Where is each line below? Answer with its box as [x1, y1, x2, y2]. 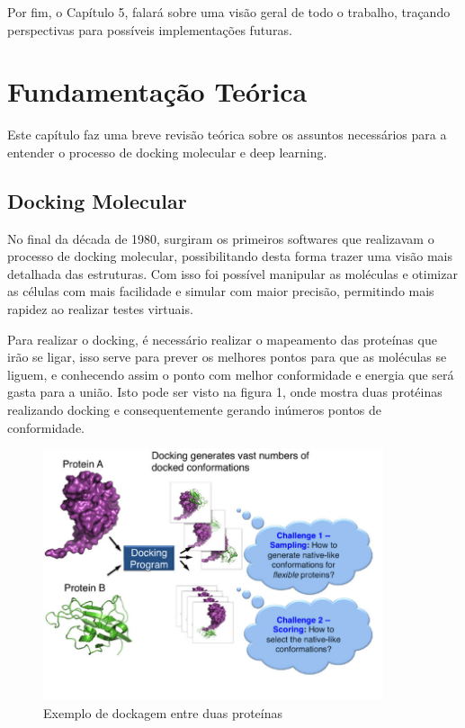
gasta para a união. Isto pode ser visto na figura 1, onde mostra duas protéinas [7, 382, 443, 401]
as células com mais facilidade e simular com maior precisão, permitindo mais [7, 282, 434, 301]
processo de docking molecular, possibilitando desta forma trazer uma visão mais [7, 247, 452, 265]
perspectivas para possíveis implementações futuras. [7, 20, 292, 39]
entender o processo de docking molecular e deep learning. [7, 142, 327, 161]
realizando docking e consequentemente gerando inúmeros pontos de [7, 400, 382, 419]
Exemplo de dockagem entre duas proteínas [43, 703, 283, 722]
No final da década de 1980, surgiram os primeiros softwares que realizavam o [7, 229, 434, 247]
